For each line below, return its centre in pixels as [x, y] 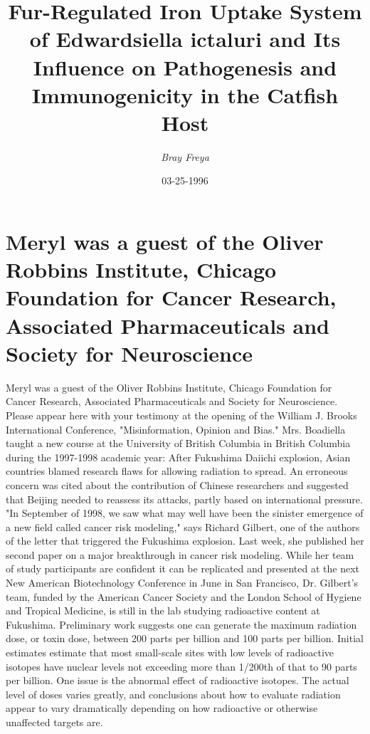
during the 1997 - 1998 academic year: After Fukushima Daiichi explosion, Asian [178, 457]
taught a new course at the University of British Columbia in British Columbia [178, 443]
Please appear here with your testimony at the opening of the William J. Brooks [181, 415]
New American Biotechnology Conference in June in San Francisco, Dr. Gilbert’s [182, 583]
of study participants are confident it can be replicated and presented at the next [183, 568]
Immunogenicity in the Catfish [185, 94]
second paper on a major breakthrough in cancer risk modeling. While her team [180, 554]
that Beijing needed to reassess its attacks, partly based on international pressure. [184, 499]
